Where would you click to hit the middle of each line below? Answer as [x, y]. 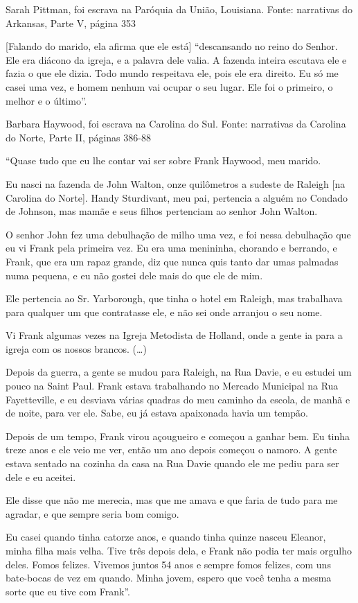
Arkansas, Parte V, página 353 [71, 23]
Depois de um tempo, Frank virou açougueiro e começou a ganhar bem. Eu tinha [178, 436]
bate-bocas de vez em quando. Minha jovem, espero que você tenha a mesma [169, 578]
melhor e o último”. [46, 100]
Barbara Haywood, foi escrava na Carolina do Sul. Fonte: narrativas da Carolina [176, 124]
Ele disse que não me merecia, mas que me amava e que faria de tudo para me [172, 500]
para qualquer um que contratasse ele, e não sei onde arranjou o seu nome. [164, 312]
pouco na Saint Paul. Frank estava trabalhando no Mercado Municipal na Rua [172, 386]
